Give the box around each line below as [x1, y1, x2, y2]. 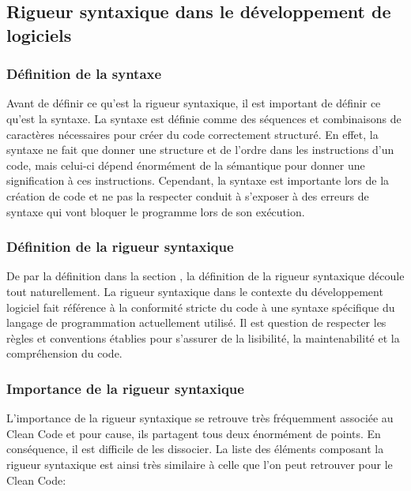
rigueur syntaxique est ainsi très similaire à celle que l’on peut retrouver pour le [6, 455, 393, 472]
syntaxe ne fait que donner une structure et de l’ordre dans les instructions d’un [6, 141, 394, 158]
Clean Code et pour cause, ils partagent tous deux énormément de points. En [6, 425, 381, 441]
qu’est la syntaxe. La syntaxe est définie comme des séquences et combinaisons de [6, 110, 402, 126]
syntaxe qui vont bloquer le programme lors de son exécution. [6, 203, 305, 219]
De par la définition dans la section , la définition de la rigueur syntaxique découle [6, 268, 405, 284]
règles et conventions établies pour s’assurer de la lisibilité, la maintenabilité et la [6, 329, 400, 346]
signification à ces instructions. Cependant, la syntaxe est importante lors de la [6, 172, 390, 189]
